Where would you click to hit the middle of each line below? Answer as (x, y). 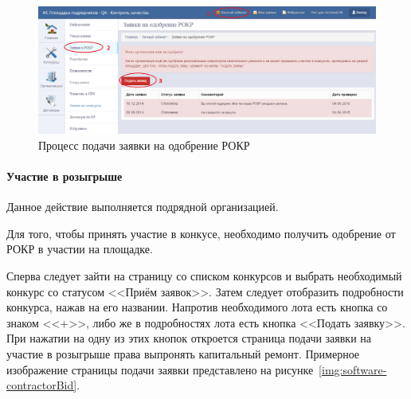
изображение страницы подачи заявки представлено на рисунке (160, 369)
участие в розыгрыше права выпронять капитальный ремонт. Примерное (183, 353)
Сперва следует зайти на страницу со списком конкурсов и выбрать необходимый (204, 276)
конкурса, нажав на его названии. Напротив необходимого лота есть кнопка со (197, 307)
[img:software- (353, 369)
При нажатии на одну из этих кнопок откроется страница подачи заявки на (189, 338)
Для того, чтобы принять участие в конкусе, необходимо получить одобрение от (201, 233)
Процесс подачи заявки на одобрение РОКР (144, 145)
